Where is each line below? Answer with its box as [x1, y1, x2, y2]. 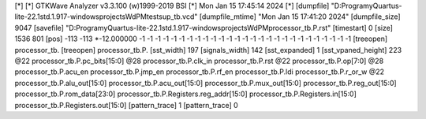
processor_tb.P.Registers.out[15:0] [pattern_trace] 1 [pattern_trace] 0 [14, 100, 238, 110]
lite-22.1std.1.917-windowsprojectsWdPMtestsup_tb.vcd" [14, 12, 198, 21]
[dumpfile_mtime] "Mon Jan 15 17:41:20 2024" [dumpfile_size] [199, 12, 402, 21]
